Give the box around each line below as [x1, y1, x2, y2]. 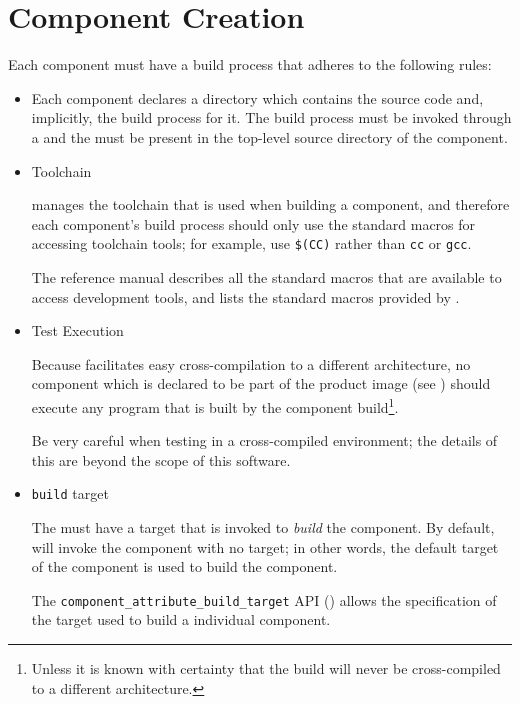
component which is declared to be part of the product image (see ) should [31, 373, 491, 394]
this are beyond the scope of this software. [31, 449, 291, 470]
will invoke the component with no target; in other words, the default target [31, 536, 499, 557]
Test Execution [31, 320, 124, 341]
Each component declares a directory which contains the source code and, [31, 87, 484, 108]
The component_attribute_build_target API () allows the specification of [31, 589, 497, 610]
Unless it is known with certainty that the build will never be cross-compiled [31, 658, 501, 679]
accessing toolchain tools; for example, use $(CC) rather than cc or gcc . [31, 233, 472, 254]
